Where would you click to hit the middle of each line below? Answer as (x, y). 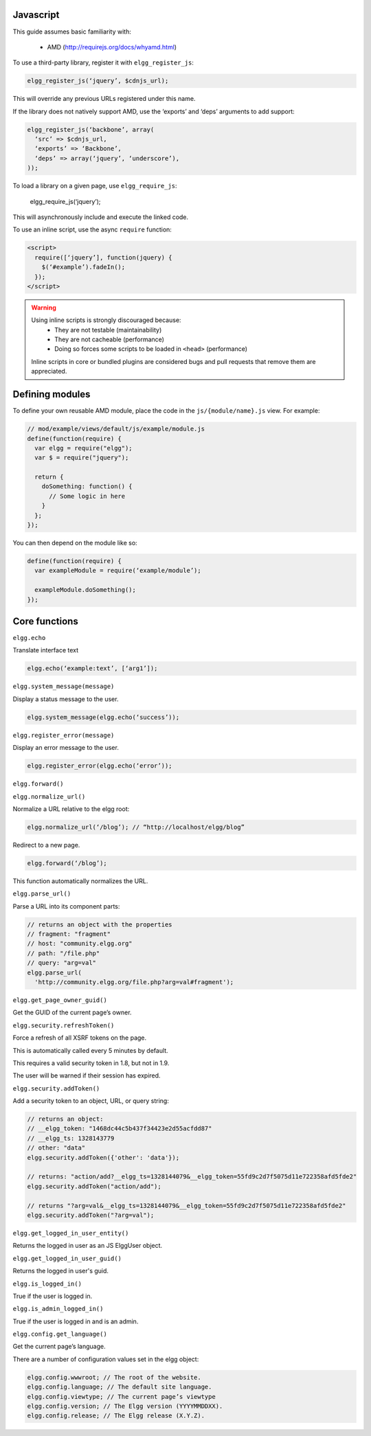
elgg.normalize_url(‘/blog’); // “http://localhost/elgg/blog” (136, 827)
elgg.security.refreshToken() (64, 1025)
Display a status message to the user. (66, 699)
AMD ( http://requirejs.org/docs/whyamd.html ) (112, 47)
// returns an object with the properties (100, 924)
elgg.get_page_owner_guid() (60, 1000)
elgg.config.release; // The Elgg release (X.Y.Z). (116, 1416)
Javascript (36, 15)
